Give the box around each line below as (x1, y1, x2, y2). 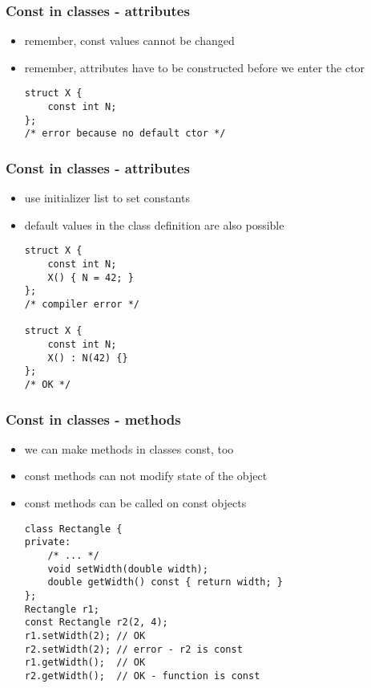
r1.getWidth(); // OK (24, 657, 146, 669)
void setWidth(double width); (47, 563, 208, 575)
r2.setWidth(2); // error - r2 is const (24, 643, 243, 655)
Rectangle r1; (24, 603, 99, 615)
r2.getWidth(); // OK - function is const (24, 670, 260, 682)
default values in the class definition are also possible (24, 216, 284, 233)
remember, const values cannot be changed (24, 32, 235, 49)
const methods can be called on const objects (24, 495, 247, 511)
